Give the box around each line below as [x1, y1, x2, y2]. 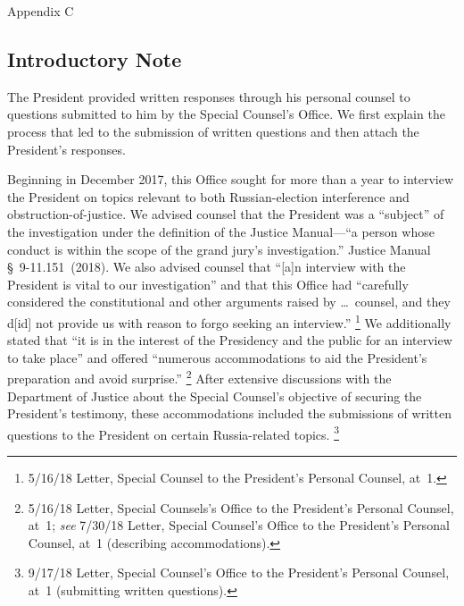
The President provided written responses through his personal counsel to [7, 87, 410, 105]
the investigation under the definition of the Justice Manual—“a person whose [7, 222, 435, 240]
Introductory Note [7, 45, 182, 72]
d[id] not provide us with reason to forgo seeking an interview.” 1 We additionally [7, 310, 452, 332]
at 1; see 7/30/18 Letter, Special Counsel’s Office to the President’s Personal [28, 516, 450, 534]
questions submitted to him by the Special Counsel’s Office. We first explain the [7, 105, 445, 123]
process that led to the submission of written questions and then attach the [7, 122, 419, 140]
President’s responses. [7, 139, 126, 158]
